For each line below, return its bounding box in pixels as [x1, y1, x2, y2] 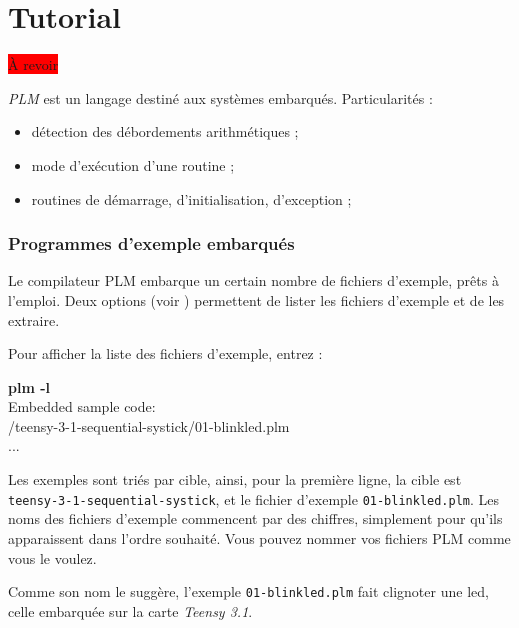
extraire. [8, 309, 60, 330]
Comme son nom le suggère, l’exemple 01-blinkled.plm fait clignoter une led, [8, 581, 489, 602]
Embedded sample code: [8, 396, 156, 417]
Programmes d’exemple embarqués [8, 231, 295, 256]
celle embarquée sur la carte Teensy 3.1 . [8, 600, 253, 621]
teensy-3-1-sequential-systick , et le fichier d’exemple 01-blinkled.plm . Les [8, 488, 500, 509]
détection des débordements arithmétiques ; [31, 121, 299, 142]
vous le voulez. [8, 547, 97, 568]
